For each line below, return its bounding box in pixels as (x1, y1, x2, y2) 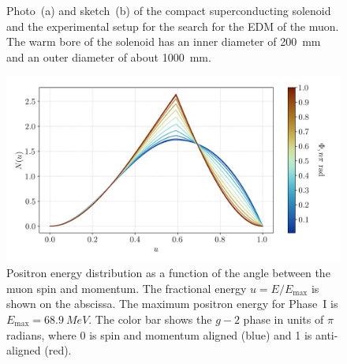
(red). (44, 342, 72, 358)
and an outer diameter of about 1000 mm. (6, 48, 211, 65)
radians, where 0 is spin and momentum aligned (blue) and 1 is (6, 326, 312, 343)
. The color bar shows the (88, 310, 212, 327)
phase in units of (243, 310, 324, 327)
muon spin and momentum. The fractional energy (6, 280, 247, 296)
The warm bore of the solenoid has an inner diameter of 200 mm (6, 33, 321, 50)
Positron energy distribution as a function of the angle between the (6, 265, 330, 281)
